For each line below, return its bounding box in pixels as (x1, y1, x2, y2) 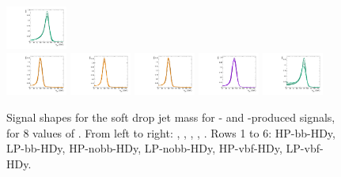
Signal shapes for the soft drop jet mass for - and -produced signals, (6, 109, 335, 126)
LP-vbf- (286, 140, 324, 156)
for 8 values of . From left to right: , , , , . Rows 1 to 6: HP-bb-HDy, (6, 124, 335, 141)
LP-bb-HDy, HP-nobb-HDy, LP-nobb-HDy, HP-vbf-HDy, (6, 140, 282, 156)
